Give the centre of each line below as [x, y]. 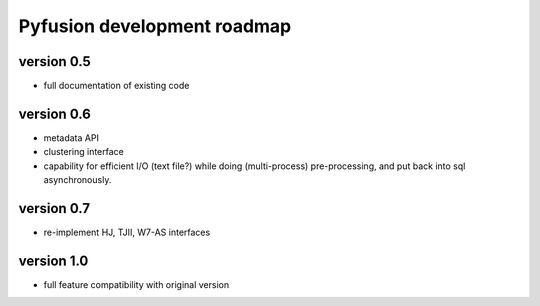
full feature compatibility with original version [136, 284]
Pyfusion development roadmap [155, 26]
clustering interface [83, 152]
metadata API [71, 137]
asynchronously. [77, 180]
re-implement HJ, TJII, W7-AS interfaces [127, 232]
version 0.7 [54, 208]
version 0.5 [55, 61]
